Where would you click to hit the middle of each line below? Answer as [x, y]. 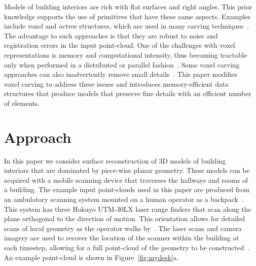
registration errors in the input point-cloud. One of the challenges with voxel [120, 45]
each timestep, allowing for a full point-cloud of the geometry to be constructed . [127, 247]
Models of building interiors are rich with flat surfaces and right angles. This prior [128, 6]
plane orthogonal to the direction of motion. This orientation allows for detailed [125, 218]
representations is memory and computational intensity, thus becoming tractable [126, 54]
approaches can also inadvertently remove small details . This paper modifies [121, 74]
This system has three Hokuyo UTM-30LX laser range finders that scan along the [128, 209]
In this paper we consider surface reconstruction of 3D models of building [115, 160]
